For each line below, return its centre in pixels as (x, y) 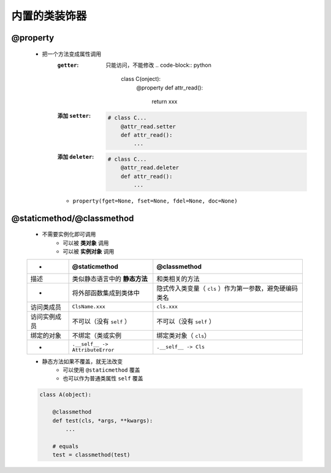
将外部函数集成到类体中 (106, 293)
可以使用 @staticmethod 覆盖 (101, 370)
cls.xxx (167, 307)
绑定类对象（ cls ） (184, 336)
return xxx (165, 102)
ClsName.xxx (89, 307)
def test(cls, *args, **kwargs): (103, 421)
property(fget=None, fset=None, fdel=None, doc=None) (155, 201)
